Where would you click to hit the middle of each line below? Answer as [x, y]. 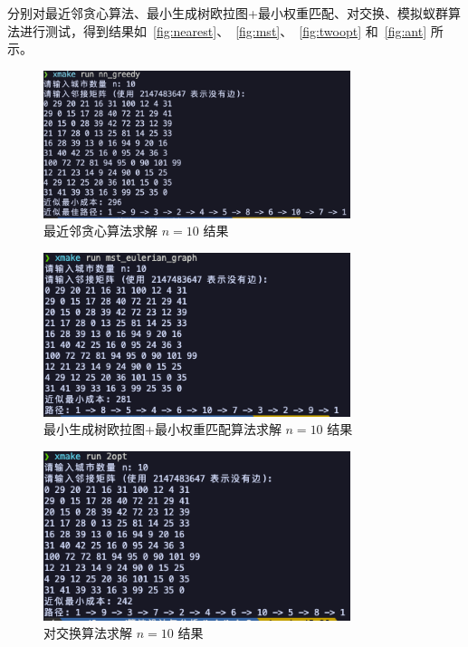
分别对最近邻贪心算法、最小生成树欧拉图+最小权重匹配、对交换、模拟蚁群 [228, 13]
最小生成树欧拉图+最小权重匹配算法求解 [162, 429]
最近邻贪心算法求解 [100, 231]
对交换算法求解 [88, 633]
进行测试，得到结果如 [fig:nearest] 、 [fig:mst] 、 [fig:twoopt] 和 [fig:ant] [223, 30]
